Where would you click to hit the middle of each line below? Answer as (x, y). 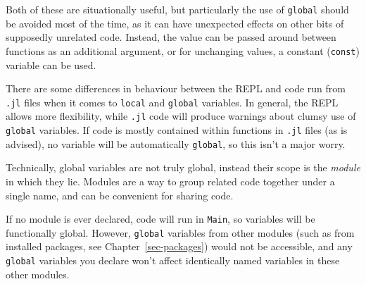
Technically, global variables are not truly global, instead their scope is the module (183, 167)
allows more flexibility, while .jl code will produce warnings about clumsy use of (181, 116)
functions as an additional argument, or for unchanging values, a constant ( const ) (183, 50)
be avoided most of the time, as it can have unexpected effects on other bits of (175, 23)
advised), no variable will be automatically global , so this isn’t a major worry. (176, 143)
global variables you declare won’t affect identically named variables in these (173, 260)
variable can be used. (51, 64)
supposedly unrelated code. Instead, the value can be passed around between (171, 37)
